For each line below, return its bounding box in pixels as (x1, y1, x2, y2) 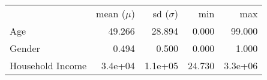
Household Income (10, 59, 87, 72)
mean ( (96, 7, 125, 20)
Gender (10, 41, 40, 55)
